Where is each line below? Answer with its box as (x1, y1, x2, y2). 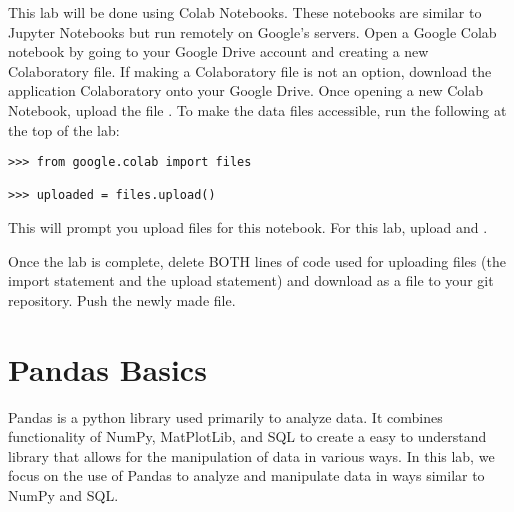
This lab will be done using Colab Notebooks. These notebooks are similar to (8, 2, 482, 22)
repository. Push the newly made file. (8, 289, 236, 310)
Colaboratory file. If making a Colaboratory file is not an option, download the (8, 60, 492, 81)
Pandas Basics (8, 348, 207, 389)
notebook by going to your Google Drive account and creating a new (8, 41, 429, 62)
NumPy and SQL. (8, 485, 119, 505)
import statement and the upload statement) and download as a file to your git (8, 270, 494, 291)
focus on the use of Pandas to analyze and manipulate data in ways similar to (8, 465, 485, 486)
